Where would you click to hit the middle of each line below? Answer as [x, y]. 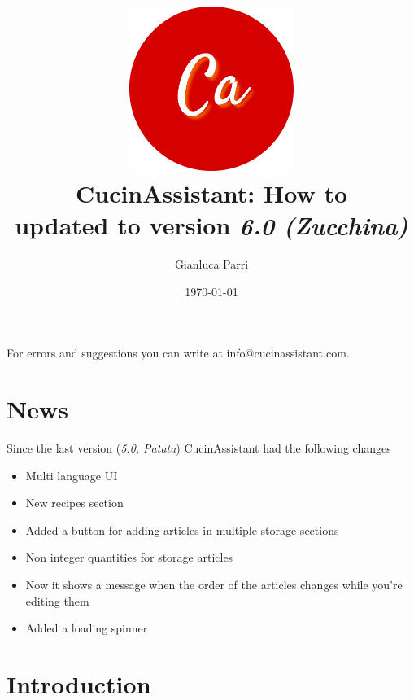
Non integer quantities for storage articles [129, 557]
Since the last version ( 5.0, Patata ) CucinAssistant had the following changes [199, 448]
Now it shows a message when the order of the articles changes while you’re [214, 584]
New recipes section [74, 503]
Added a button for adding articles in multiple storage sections [182, 529]
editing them [57, 600]
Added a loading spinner [87, 628]
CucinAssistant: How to [211, 192]
